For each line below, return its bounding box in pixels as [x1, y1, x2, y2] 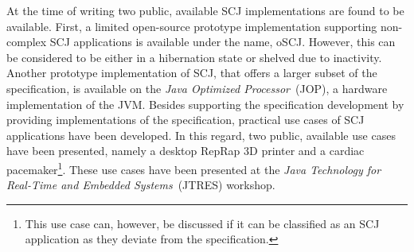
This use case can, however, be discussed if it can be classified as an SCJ [25, 215, 380, 231]
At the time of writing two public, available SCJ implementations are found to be [6, 2, 404, 18]
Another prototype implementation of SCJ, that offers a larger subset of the [6, 64, 377, 81]
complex [6, 33, 47, 50]
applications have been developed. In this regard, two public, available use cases [6, 126, 396, 143]
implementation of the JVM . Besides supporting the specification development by [6, 95, 404, 112]
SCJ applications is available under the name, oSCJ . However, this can [49, 33, 396, 50]
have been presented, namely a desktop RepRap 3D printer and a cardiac [6, 142, 365, 159]
